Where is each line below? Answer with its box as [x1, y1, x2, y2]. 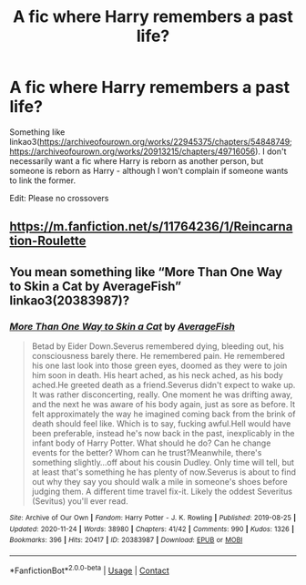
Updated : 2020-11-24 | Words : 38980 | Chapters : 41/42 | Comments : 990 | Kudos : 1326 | [9, 524, 294, 534]
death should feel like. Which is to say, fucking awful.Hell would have [31, 418, 291, 429]
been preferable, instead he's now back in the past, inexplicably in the [31, 428, 295, 439]
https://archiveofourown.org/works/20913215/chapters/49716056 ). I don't [9, 146, 287, 157]
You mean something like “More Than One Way [9, 264, 283, 280]
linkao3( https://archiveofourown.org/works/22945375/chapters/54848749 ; [9, 136, 293, 147]
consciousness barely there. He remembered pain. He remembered [31, 351, 285, 362]
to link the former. [9, 175, 76, 186]
